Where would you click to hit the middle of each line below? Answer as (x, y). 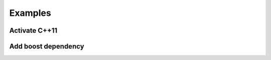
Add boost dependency (47, 46)
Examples (30, 13)
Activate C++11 (33, 30)
